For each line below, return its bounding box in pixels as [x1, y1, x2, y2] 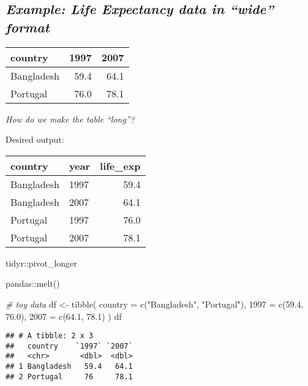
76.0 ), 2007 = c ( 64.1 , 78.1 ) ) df [6, 309, 122, 322]
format [6, 17, 50, 36]
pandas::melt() [6, 277, 60, 290]
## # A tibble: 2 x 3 [6, 331, 94, 341]
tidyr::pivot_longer [6, 256, 77, 269]
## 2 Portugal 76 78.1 [6, 372, 133, 381]
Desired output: [6, 133, 64, 146]
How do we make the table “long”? [6, 112, 135, 125]
